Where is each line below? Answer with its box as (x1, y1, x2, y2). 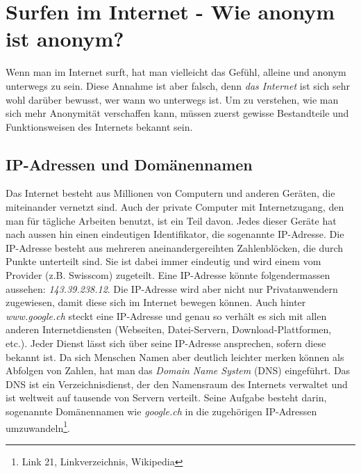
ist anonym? (6, 24, 124, 53)
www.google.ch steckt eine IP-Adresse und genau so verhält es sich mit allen (6, 308, 327, 323)
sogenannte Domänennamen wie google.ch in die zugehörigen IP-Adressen (6, 403, 317, 418)
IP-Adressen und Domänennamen (6, 153, 253, 175)
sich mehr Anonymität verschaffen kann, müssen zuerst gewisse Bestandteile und (6, 106, 349, 120)
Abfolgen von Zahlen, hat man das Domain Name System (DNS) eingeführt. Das (6, 363, 351, 378)
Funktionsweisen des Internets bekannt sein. (6, 119, 193, 134)
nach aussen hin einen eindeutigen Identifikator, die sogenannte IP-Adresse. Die (6, 227, 344, 241)
